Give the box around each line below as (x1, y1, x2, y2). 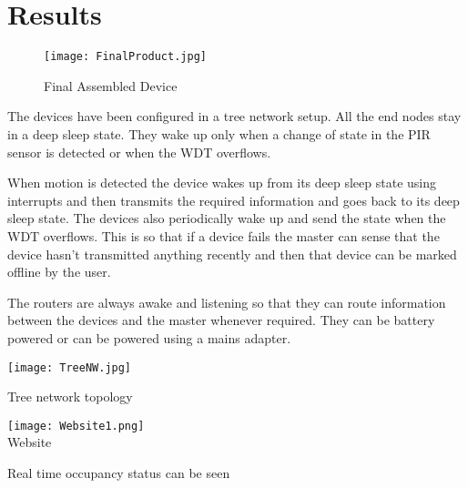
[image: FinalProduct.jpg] (44, 50, 207, 64)
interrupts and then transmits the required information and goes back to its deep (7, 190, 460, 209)
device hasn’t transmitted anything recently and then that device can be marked (7, 244, 457, 263)
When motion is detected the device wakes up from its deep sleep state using (7, 173, 436, 192)
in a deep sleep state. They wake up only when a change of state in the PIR (7, 124, 431, 143)
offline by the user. (7, 262, 111, 281)
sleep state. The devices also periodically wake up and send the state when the (7, 208, 446, 228)
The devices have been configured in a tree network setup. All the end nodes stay (7, 107, 462, 126)
